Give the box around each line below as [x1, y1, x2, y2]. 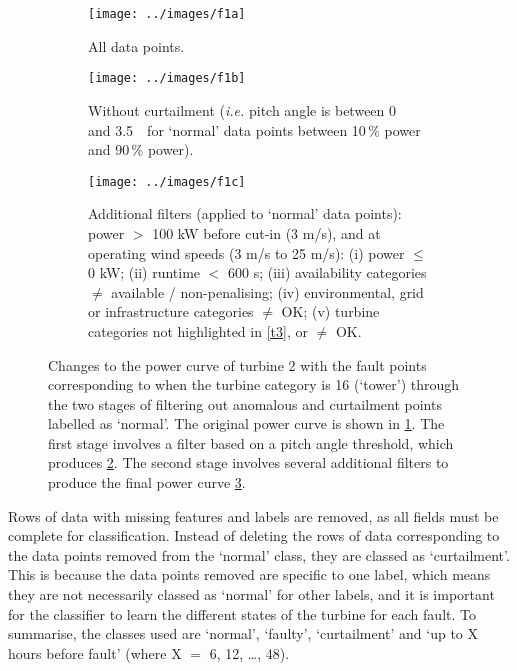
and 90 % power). [88, 139, 194, 160]
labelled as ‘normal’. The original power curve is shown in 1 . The [48, 413, 445, 434]
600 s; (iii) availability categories [228, 262, 427, 283]
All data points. [88, 35, 185, 56]
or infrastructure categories [88, 301, 254, 322]
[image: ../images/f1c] [88, 174, 246, 189]
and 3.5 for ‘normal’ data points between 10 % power [88, 119, 421, 140]
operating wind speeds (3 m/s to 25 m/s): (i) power [88, 242, 405, 263]
